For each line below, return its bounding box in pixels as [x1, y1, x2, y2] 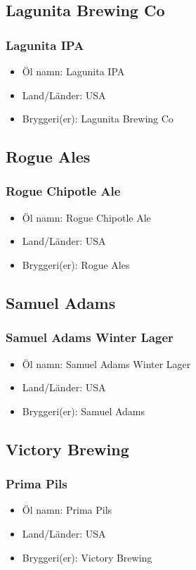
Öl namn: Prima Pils [22, 502, 112, 517]
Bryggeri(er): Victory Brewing [22, 550, 152, 564]
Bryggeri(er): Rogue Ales [22, 257, 130, 272]
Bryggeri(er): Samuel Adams [22, 403, 145, 418]
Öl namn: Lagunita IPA [22, 64, 125, 78]
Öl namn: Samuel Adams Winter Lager [22, 356, 191, 371]
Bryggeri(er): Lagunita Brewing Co [22, 111, 174, 126]
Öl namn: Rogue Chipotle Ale [22, 210, 151, 224]
